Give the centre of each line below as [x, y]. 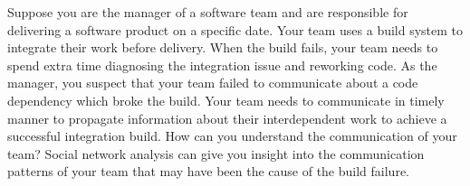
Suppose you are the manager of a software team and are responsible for [208, 12]
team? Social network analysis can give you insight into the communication [216, 153]
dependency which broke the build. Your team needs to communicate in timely [226, 100]
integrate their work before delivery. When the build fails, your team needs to [223, 47]
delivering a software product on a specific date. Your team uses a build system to [235, 29]
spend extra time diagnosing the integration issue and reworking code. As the [222, 65]
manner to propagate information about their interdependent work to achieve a [227, 118]
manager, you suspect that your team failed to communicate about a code [213, 83]
